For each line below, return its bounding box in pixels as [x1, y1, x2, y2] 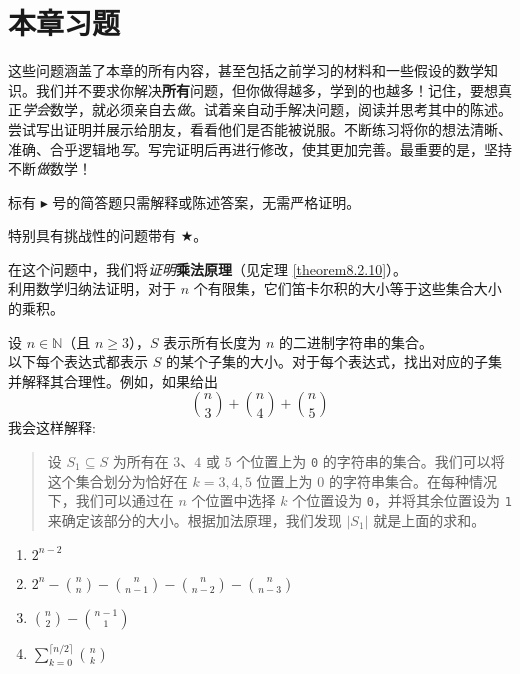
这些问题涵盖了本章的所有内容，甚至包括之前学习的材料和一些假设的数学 [8, 60, 484, 81]
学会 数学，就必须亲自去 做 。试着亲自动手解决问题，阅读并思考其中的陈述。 [22, 99, 512, 120]
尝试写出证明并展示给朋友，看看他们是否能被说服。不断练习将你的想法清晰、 [8, 118, 512, 139]
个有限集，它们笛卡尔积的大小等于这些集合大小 [193, 278, 502, 299]
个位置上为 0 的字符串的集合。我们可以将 [236, 451, 505, 472]
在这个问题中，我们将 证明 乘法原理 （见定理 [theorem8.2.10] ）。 [8, 258, 408, 279]
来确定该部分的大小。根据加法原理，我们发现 [47, 509, 342, 530]
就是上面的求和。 [373, 509, 486, 530]
